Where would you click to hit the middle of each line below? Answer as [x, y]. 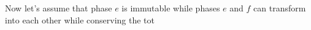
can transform [280, 8]
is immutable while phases [171, 8]
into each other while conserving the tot [80, 19]
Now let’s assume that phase [59, 8]
